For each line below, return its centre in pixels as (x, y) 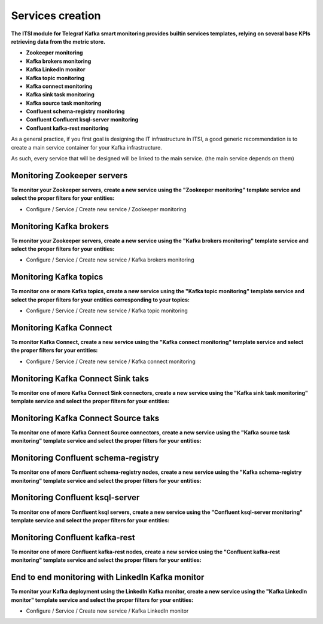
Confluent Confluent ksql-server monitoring (82, 120)
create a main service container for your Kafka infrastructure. (87, 147)
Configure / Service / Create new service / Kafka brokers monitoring (110, 260)
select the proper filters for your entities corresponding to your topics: (100, 300)
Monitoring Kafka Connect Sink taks (80, 378)
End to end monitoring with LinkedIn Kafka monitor (108, 577)
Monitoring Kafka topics (57, 277)
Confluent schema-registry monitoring (75, 111)
